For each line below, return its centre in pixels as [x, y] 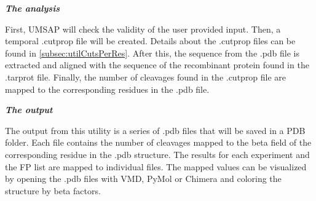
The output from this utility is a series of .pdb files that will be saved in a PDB [155, 130]
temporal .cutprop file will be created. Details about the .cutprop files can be [150, 41]
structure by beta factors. [53, 190]
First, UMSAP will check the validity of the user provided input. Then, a [143, 29]
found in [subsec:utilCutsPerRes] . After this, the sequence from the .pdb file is [152, 53]
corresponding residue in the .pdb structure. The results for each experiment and [157, 154]
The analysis [32, 8]
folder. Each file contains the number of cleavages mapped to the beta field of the [158, 142]
